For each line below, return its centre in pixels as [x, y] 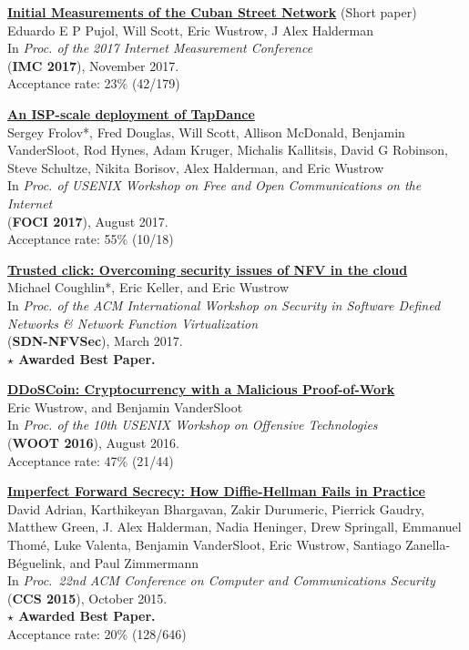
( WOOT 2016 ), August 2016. [93, 443]
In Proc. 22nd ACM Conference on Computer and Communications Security [221, 580]
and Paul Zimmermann [134, 562]
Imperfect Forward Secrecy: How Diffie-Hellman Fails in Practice [216, 491]
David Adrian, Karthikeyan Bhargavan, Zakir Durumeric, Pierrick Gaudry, [216, 508]
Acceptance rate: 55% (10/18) [91, 239]
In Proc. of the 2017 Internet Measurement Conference [160, 48]
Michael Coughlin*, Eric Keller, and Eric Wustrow [148, 287]
